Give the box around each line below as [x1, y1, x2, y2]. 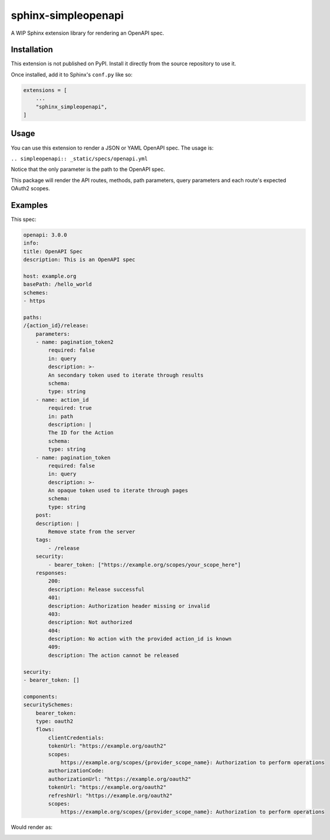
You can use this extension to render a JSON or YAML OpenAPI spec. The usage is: [11, 144, 214, 151]
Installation [11, 45, 53, 55]
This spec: [11, 216, 37, 223]
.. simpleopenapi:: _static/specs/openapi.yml [11, 155, 148, 162]
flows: [35, 726, 55, 733]
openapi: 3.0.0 [23, 232, 67, 238]
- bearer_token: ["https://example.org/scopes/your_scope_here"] [48, 561, 241, 568]
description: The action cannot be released [48, 652, 179, 659]
